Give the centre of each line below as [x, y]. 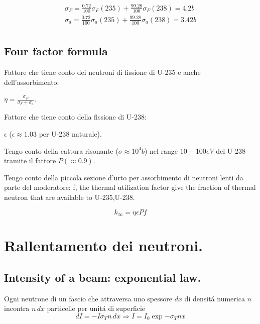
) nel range [161, 150]
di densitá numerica [215, 298]
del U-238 [231, 150]
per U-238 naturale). [70, 134]
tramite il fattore [30, 160]
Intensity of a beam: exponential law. [103, 277]
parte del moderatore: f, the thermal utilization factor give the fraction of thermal [130, 187]
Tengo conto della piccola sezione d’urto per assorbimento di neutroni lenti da [124, 177]
